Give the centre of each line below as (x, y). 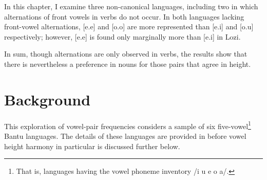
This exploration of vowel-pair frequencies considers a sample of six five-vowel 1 (128, 125)
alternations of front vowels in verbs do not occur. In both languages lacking (124, 16)
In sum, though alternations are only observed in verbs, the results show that (126, 54)
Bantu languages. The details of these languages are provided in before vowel (125, 136)
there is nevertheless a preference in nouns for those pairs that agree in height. (128, 64)
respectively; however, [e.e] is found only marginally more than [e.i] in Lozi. (122, 36)
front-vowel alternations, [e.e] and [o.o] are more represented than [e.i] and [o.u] (129, 26)
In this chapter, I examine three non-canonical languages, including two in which (131, 6)
